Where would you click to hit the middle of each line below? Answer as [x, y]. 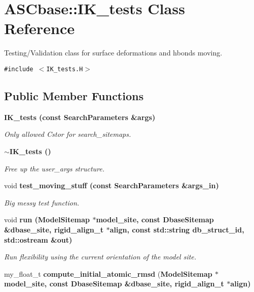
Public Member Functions [74, 95]
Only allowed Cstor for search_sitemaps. [68, 134]
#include [19, 69]
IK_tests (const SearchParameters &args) [80, 117]
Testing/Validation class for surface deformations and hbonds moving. [113, 53]
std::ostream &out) [38, 239]
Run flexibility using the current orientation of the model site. [100, 257]
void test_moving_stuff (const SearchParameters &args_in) [111, 185]
